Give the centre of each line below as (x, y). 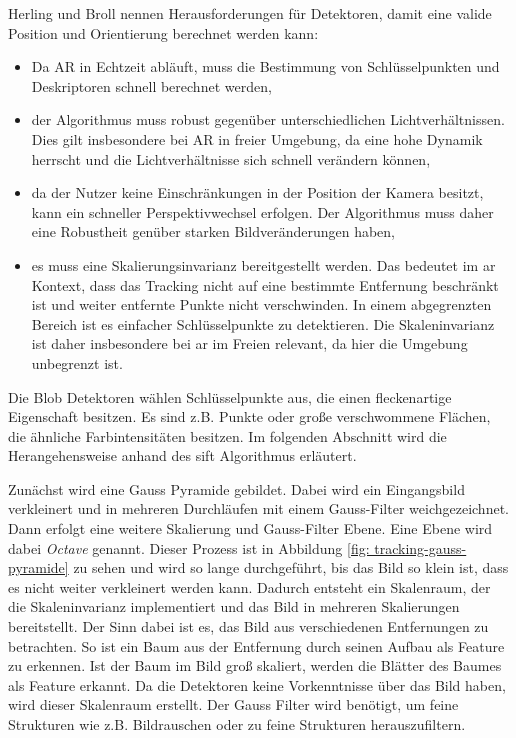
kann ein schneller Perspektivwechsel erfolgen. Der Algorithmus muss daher (262, 211)
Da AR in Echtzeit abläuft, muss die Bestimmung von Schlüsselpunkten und (265, 66)
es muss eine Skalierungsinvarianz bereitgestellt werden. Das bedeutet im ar (263, 264)
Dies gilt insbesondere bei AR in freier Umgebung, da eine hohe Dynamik (257, 138)
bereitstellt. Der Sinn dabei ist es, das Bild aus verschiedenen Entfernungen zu (248, 626)
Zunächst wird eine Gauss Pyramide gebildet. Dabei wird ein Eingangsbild (236, 488)
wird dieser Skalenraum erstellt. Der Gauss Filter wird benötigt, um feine (233, 704)
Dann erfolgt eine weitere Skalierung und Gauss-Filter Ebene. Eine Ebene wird (250, 528)
